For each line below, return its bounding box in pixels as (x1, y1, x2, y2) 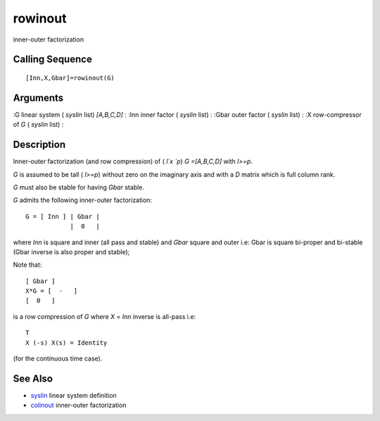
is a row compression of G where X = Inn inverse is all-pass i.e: (13, 312, 196, 320)
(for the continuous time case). (13, 354, 103, 363)
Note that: (13, 260, 42, 269)
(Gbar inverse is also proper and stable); (13, 247, 130, 256)
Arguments (13, 92, 64, 103)
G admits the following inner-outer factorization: (13, 196, 153, 204)
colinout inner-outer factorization (30, 401, 127, 410)
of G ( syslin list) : (13, 120, 64, 129)
